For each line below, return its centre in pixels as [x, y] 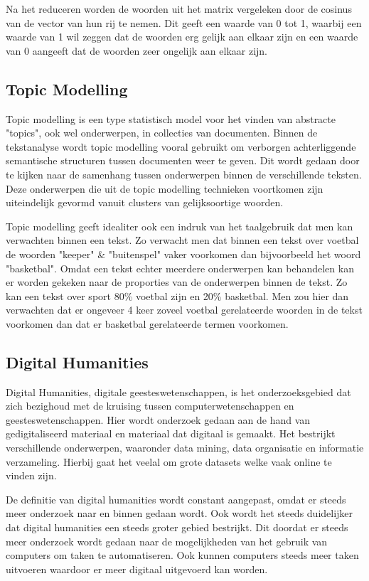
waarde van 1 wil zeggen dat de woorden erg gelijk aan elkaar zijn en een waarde [182, 37]
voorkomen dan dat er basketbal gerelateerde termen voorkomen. [147, 323]
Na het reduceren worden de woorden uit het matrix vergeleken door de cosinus [179, 9]
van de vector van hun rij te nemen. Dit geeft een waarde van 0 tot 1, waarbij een [184, 22]
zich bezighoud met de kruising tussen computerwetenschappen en [150, 406]
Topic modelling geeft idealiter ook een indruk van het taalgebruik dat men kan [180, 226]
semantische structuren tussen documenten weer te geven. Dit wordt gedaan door [183, 160]
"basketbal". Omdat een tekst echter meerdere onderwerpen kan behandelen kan [180, 268]
